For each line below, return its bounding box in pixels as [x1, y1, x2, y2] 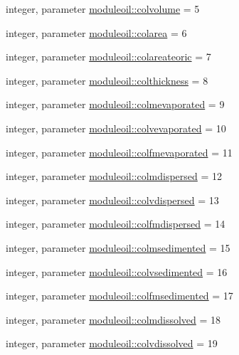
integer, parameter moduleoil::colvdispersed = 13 [6, 192, 219, 207]
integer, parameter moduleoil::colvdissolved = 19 [6, 336, 218, 351]
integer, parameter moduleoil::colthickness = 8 [6, 73, 208, 88]
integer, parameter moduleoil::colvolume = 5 [6, 1, 200, 16]
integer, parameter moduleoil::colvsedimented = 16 [6, 264, 228, 279]
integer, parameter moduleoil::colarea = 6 [6, 25, 187, 40]
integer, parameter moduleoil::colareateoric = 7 [6, 49, 211, 64]
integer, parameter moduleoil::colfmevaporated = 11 [6, 144, 233, 159]
